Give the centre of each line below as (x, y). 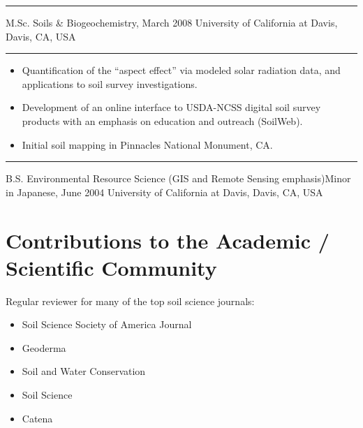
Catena (37, 418)
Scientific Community (111, 267)
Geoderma (44, 347)
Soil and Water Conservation (84, 371)
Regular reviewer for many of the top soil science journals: (130, 301)
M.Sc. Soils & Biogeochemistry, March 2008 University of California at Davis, (172, 22)
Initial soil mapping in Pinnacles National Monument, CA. (147, 144)
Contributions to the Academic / (168, 240)
